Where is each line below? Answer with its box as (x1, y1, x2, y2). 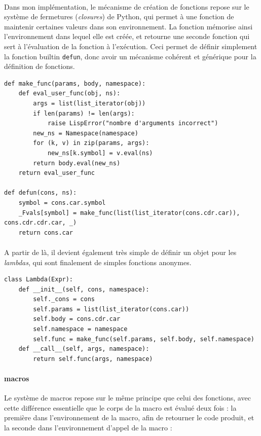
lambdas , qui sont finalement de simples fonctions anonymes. (4, 257, 192, 267)
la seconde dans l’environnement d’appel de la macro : (4, 422, 172, 433)
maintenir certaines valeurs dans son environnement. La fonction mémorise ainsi (4, 21, 253, 31)
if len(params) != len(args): (33, 110, 135, 117)
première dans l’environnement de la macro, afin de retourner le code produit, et (4, 412, 254, 423)
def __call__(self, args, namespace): (18, 345, 150, 353)
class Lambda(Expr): (4, 276, 73, 283)
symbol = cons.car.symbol (18, 199, 106, 206)
